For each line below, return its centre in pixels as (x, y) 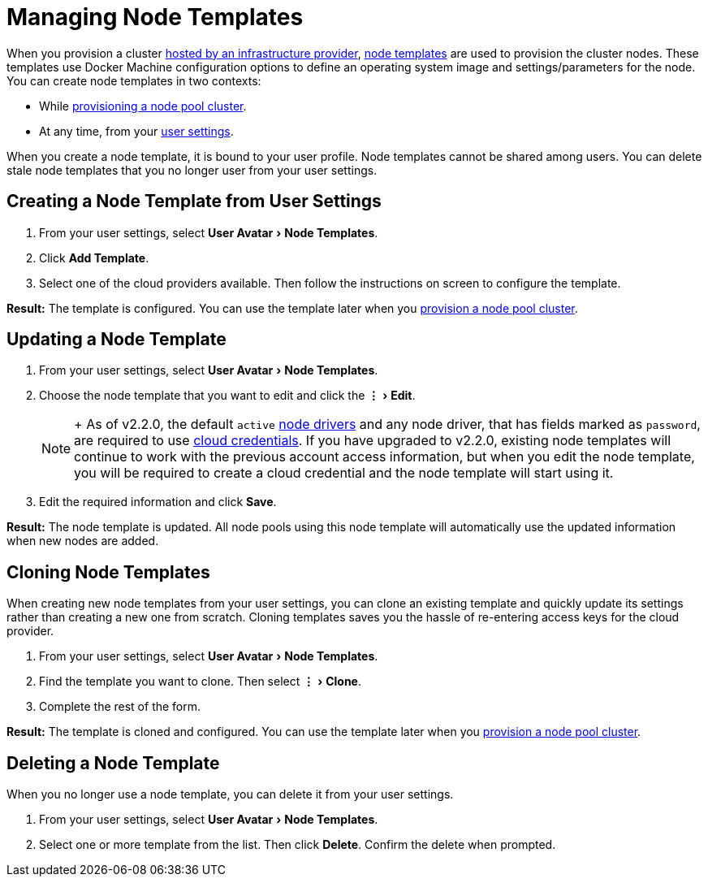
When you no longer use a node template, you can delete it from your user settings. (230, 794)
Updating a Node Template (117, 340)
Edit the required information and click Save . (158, 502)
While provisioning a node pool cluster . (143, 106)
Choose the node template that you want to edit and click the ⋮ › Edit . (227, 396)
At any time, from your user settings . (136, 131)
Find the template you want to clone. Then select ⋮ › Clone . (200, 682)
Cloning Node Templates (108, 572)
